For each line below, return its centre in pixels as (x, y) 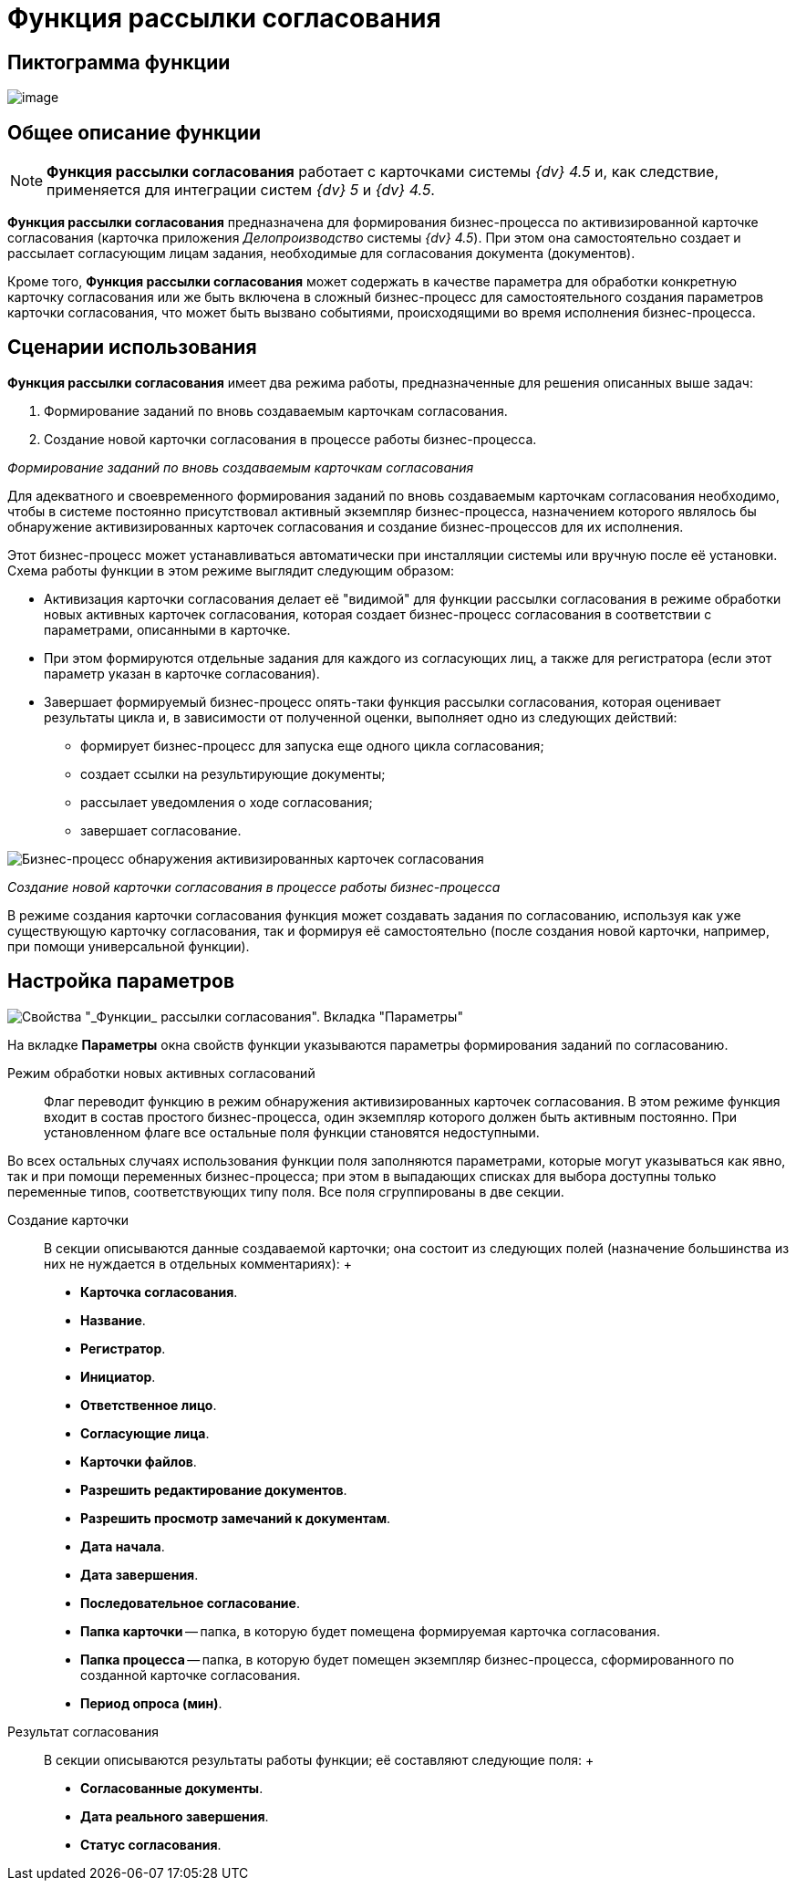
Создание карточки (68, 1219)
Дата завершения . (140, 1574)
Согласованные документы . (172, 1788)
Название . (113, 1320)
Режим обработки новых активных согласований (161, 1073)
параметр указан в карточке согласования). (182, 673)
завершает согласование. (161, 830)
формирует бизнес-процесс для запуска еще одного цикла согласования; (312, 745)
